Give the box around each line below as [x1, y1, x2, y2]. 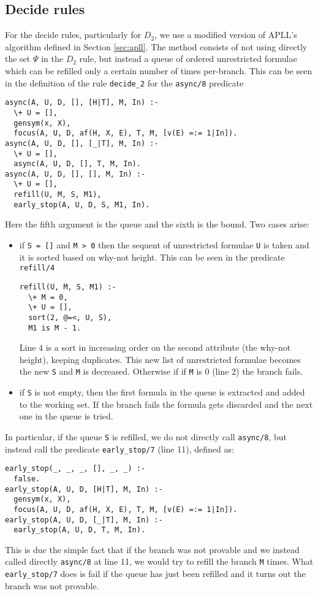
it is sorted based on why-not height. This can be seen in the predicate [19, 250, 285, 263]
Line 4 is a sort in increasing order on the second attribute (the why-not [19, 341, 291, 354]
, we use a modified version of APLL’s [154, 28, 297, 41]
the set [5, 52, 31, 65]
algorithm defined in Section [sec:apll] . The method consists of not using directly [5, 40, 308, 53]
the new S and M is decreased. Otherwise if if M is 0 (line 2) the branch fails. [19, 365, 303, 378]
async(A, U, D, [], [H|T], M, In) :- [5, 98, 159, 107]
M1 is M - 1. [28, 323, 81, 332]
